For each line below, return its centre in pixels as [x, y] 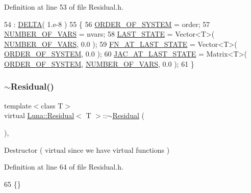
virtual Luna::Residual [39, 115]
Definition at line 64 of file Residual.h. [64, 167]
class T [52, 105]
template [18, 105]
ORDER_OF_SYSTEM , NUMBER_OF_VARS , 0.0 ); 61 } [99, 63]
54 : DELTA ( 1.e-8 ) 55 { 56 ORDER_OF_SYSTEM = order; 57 [107, 24]
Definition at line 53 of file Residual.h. [64, 7]
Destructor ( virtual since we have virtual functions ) [87, 149]
